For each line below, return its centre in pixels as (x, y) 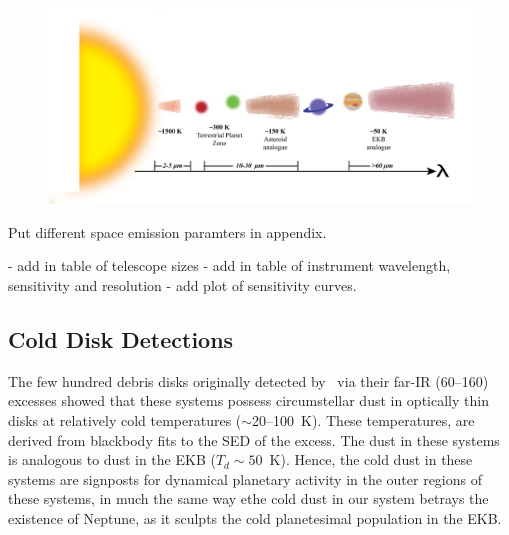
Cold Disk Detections (121, 339)
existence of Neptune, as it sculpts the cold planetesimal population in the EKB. (255, 518)
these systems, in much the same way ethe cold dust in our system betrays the (248, 498)
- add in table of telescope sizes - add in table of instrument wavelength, (229, 265)
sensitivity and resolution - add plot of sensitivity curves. (182, 285)
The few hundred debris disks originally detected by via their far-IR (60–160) (248, 380)
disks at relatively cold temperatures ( (125, 420)
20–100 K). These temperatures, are (363, 420)
